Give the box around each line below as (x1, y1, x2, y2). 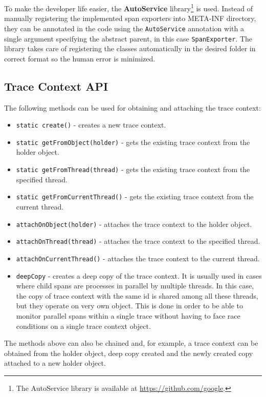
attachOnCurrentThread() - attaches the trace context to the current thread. (16, 253, 260, 263)
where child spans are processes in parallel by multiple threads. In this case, (16, 280, 254, 291)
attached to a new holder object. (4, 358, 106, 368)
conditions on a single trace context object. (16, 320, 151, 331)
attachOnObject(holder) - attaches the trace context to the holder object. (16, 218, 252, 229)
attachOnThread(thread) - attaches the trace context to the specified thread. (16, 236, 260, 246)
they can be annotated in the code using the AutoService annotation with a (4, 23, 244, 33)
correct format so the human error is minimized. (4, 53, 156, 64)
